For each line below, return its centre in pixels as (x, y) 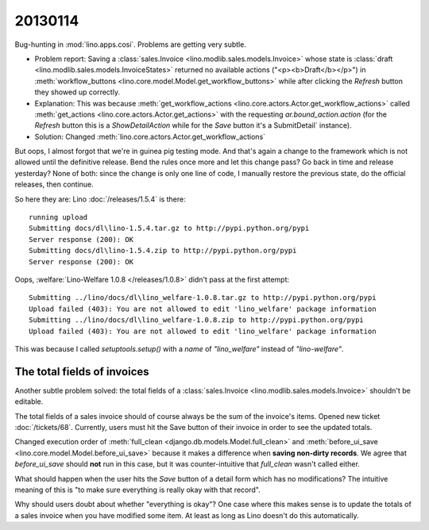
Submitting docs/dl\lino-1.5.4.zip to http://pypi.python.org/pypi (163, 251)
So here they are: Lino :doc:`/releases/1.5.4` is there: (100, 199)
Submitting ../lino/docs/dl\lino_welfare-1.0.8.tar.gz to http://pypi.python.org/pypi (203, 298)
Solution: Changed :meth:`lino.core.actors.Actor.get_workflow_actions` (150, 136)
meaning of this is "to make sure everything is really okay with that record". (138, 490)
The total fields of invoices (82, 372)
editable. (29, 401)
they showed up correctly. (77, 92)
